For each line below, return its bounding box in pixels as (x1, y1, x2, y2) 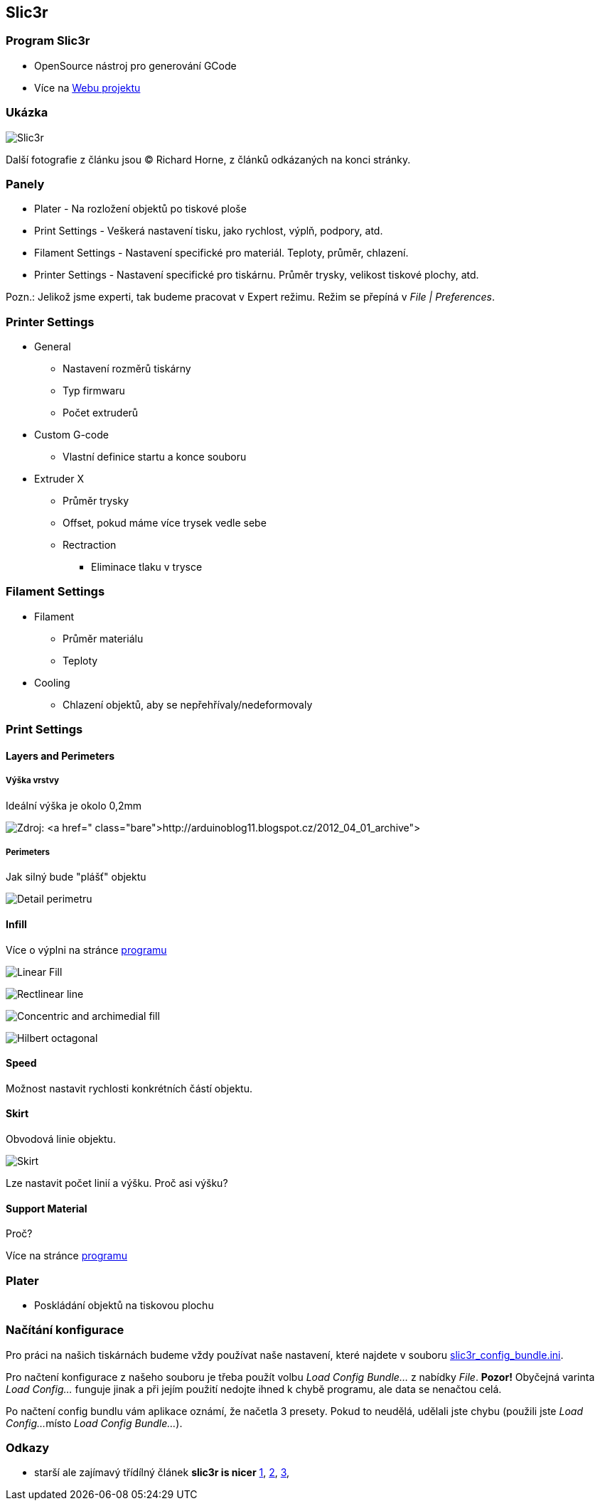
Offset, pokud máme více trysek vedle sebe (63, 517, 267, 529)
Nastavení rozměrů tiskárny (63, 362, 191, 375)
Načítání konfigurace (6, 1323, 124, 1338)
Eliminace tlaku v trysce (91, 561, 203, 574)
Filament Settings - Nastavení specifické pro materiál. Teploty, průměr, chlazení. (34, 247, 409, 259)
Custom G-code (34, 429, 109, 441)
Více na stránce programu (6, 1249, 127, 1262)
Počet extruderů (63, 407, 139, 419)
